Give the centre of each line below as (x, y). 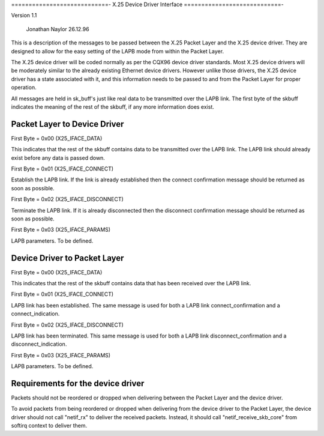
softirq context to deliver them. (49, 426)
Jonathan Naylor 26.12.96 (58, 29)
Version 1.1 (24, 16)
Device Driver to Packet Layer (67, 258)
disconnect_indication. (39, 344)
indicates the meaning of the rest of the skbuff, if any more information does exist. (112, 107)
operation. (24, 88)
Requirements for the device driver (78, 383)
